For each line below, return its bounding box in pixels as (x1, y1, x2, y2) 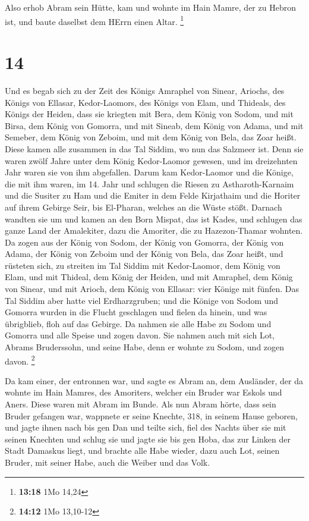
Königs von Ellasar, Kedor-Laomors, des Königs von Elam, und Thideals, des (5, 96, 286, 108)
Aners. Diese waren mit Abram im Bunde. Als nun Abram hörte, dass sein (5, 398, 276, 410)
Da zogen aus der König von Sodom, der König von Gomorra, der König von (5, 236, 284, 248)
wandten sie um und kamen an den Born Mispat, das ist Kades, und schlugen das (5, 212, 302, 225)
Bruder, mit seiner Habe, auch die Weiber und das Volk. (5, 456, 210, 469)
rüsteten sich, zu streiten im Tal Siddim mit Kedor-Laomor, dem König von (5, 259, 280, 271)
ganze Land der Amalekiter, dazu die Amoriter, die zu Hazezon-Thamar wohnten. (5, 224, 303, 237)
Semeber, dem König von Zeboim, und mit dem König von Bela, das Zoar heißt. (5, 131, 297, 143)
